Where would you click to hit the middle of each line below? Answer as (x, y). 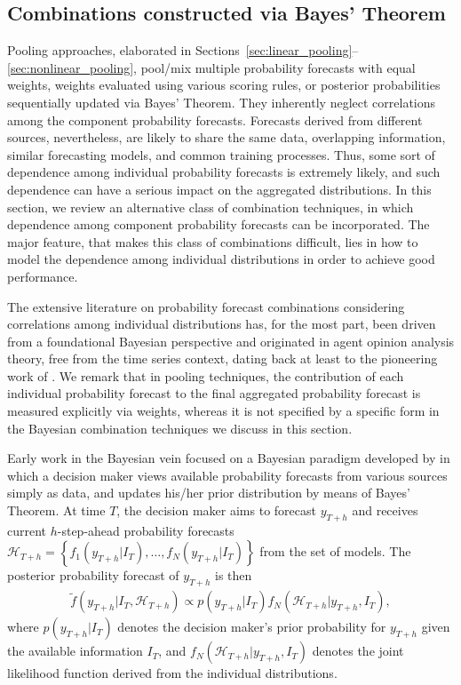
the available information (75, 651)
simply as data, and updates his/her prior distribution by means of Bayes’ (209, 493)
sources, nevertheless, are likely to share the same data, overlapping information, (227, 137)
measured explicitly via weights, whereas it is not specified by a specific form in (223, 411)
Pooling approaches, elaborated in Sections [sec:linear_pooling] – (183, 50)
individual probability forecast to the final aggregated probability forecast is (214, 393)
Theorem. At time (56, 510)
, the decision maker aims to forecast (216, 510)
